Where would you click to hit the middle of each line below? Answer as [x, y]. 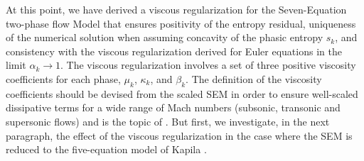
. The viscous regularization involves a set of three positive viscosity [208, 65]
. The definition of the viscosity [254, 78]
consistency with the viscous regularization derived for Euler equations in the [174, 51]
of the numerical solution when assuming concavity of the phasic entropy [165, 37]
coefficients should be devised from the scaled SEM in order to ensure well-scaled [182, 93]
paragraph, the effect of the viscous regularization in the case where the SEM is [179, 135]
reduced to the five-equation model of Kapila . [106, 149]
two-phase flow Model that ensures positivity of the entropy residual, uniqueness [181, 23]
